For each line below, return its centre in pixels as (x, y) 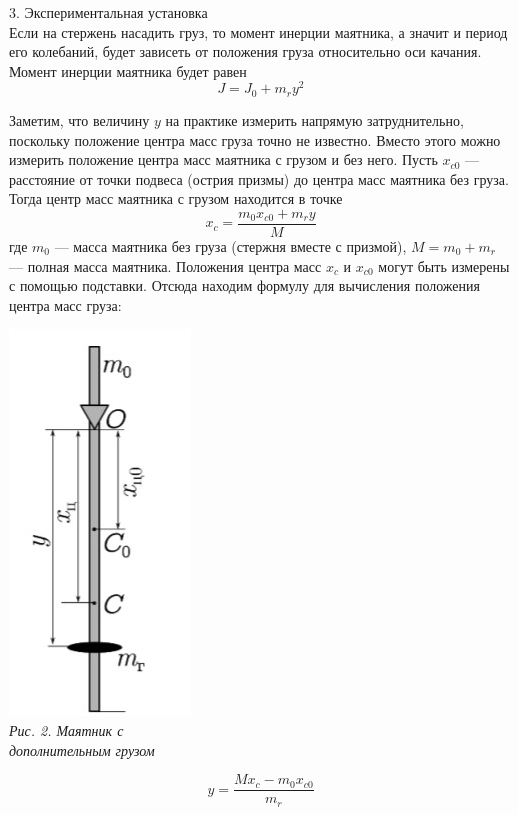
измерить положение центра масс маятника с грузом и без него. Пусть (223, 159)
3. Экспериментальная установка (108, 12)
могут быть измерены (444, 265)
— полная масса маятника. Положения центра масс (165, 265)
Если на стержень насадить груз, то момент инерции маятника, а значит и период (258, 31)
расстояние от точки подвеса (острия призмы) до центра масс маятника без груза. (259, 178)
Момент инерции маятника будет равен (128, 70)
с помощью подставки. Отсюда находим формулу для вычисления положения (244, 285)
